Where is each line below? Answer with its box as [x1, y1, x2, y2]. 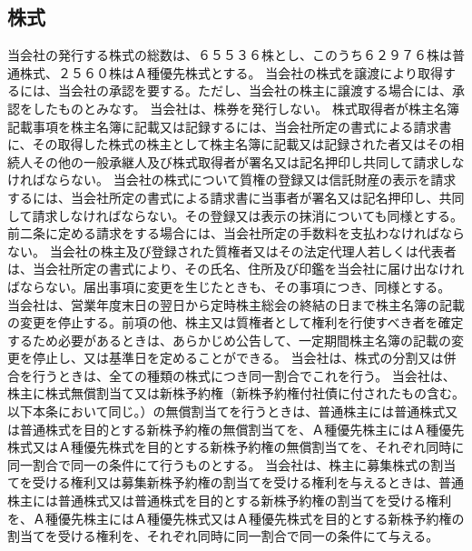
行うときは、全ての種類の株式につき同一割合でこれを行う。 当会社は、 [32, 366, 456, 385]
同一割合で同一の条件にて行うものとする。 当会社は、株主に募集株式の [7, 455, 431, 474]
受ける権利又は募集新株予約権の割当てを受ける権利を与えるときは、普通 [32, 473, 465, 492]
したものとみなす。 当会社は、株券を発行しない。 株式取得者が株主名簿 [32, 98, 459, 117]
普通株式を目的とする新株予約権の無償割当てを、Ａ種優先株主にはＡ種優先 [19, 419, 465, 438]
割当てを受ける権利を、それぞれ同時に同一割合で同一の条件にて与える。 [7, 526, 439, 546]
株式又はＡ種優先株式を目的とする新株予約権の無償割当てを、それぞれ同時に [7, 437, 465, 456]
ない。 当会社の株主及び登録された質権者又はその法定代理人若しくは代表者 [7, 241, 457, 260]
